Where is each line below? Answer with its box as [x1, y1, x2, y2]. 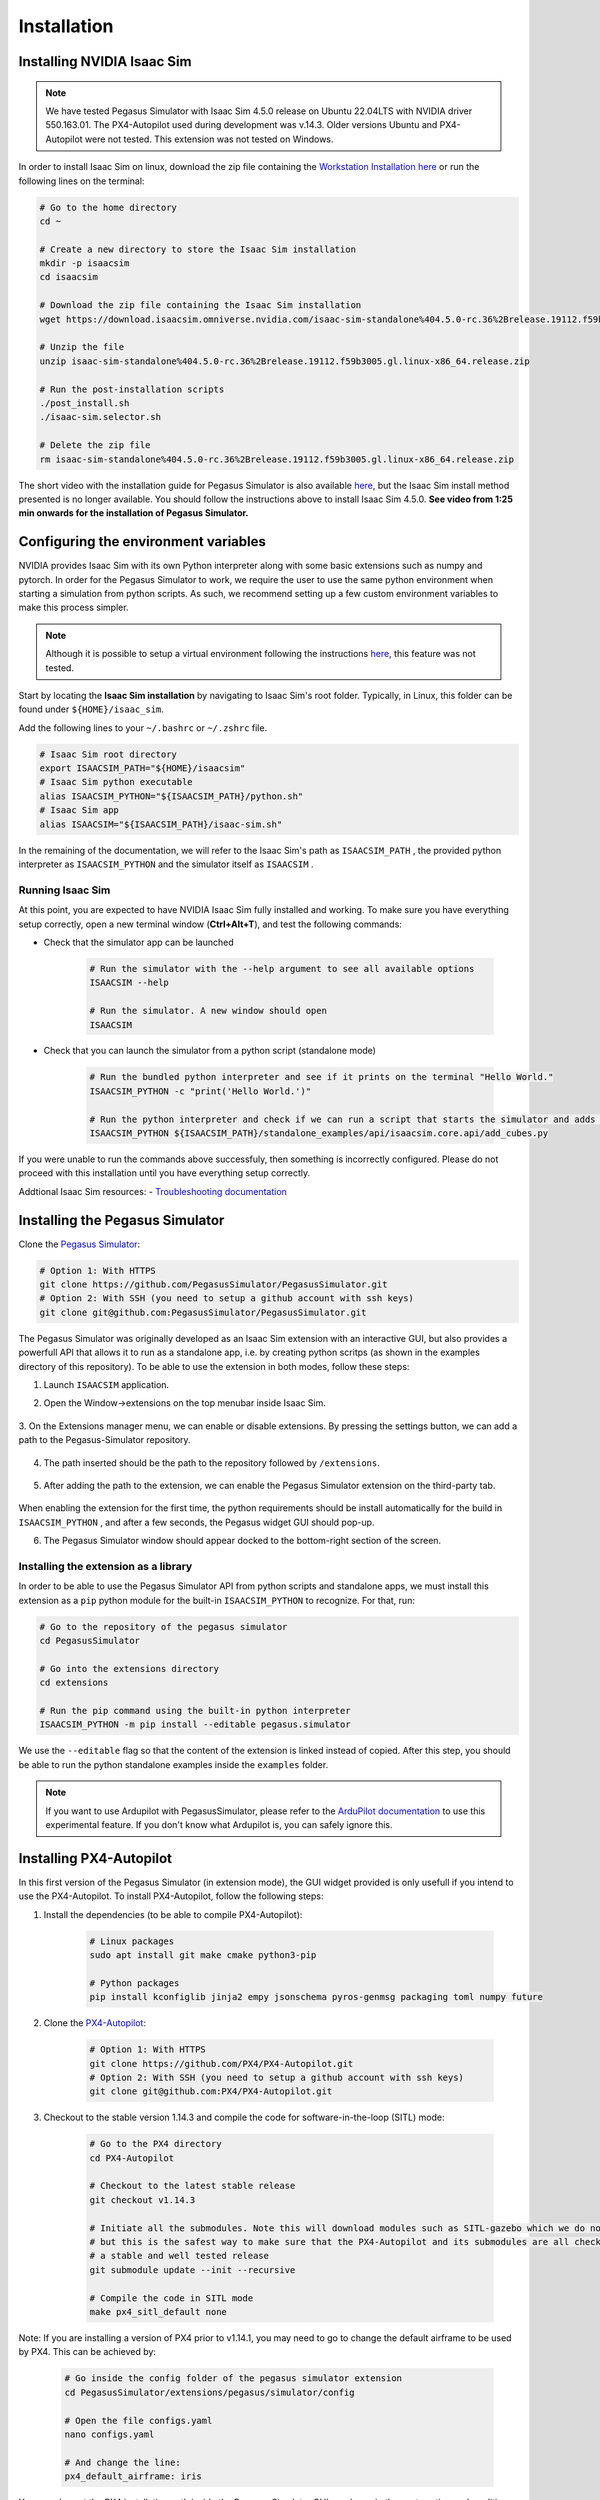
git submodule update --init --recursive [89, 2264, 296, 2275]
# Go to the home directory [39, 201, 177, 213]
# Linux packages [89, 1935, 175, 1947]
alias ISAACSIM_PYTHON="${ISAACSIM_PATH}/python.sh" [39, 790, 304, 802]
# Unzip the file [39, 341, 125, 353]
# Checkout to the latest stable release [89, 2180, 296, 2192]
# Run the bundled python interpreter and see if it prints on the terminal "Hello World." [89, 1071, 554, 1083]
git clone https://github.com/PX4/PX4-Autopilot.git [89, 2058, 354, 2069]
